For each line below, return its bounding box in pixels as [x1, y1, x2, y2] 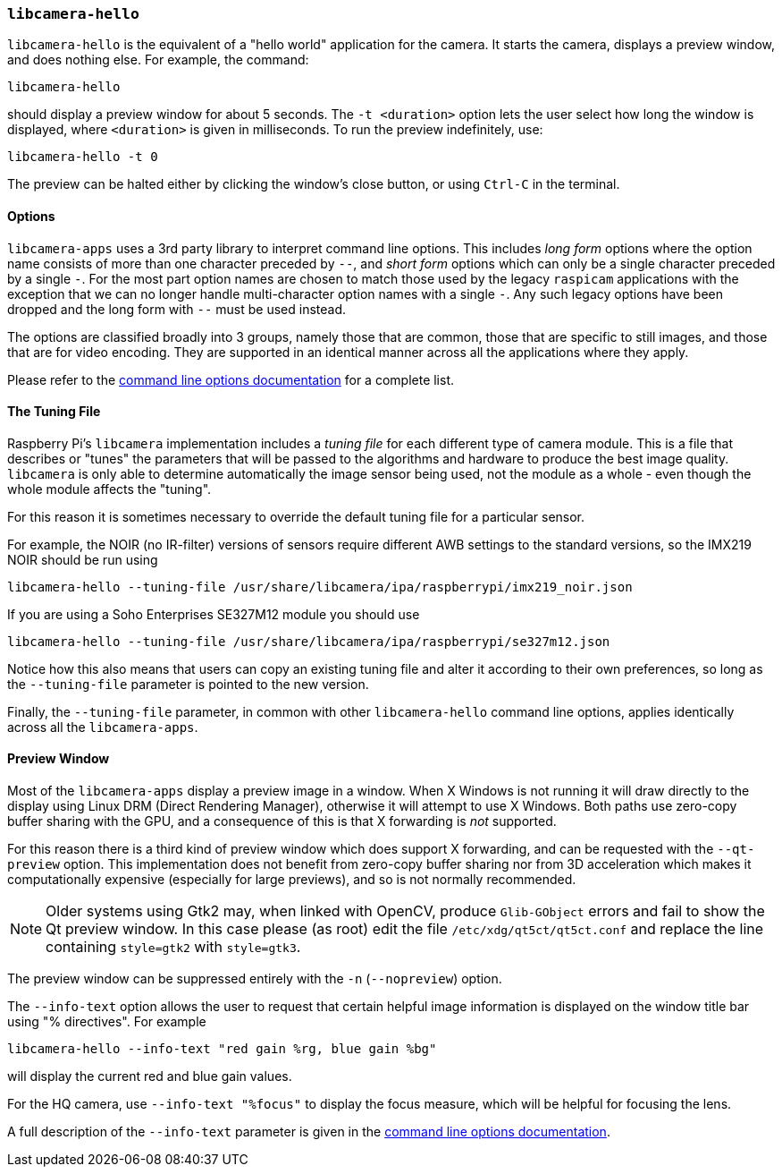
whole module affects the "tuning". [7, 481, 212, 497]
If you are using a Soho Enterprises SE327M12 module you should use [7, 606, 420, 622]
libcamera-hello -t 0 [7, 149, 158, 165]
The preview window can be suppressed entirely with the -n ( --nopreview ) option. [7, 971, 502, 987]
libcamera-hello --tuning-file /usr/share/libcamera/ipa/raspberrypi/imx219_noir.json [7, 579, 633, 594]
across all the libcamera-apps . [7, 719, 198, 735]
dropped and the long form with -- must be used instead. [7, 301, 347, 317]
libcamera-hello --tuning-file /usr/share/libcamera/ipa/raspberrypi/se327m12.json [7, 634, 610, 649]
